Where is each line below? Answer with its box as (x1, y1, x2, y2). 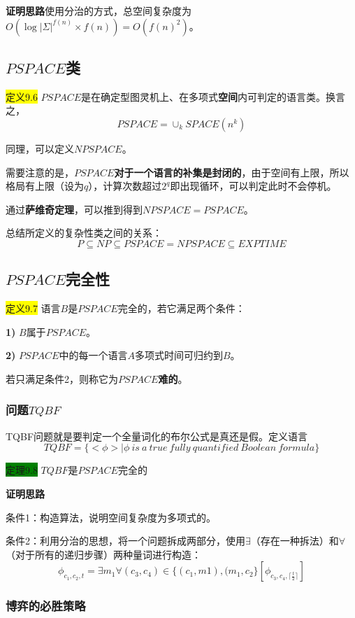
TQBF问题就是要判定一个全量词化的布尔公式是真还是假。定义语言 (6, 428, 308, 443)
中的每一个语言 (59, 348, 128, 363)
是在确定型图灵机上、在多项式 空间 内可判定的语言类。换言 (81, 89, 346, 104)
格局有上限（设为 (6, 178, 84, 193)
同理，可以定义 (6, 141, 74, 155)
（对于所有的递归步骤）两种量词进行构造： (6, 547, 201, 561)
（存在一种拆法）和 (250, 533, 339, 548)
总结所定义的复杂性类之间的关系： (6, 225, 162, 240)
